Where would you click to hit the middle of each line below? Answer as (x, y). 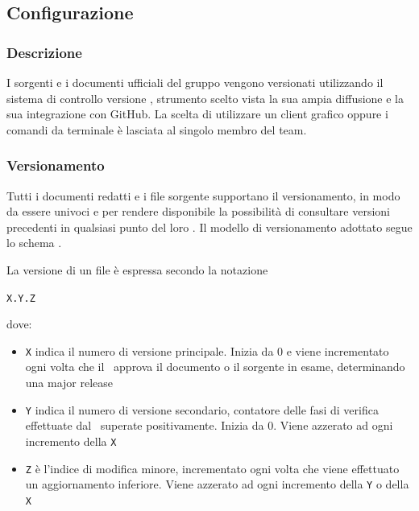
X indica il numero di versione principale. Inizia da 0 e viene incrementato (207, 350)
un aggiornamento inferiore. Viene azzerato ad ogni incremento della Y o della (217, 484)
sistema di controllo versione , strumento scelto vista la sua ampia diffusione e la (205, 98)
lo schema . (34, 243)
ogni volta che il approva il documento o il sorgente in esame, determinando (215, 367)
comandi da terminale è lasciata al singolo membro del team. (157, 129)
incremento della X (71, 441)
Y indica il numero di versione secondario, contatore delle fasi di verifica (202, 409)
